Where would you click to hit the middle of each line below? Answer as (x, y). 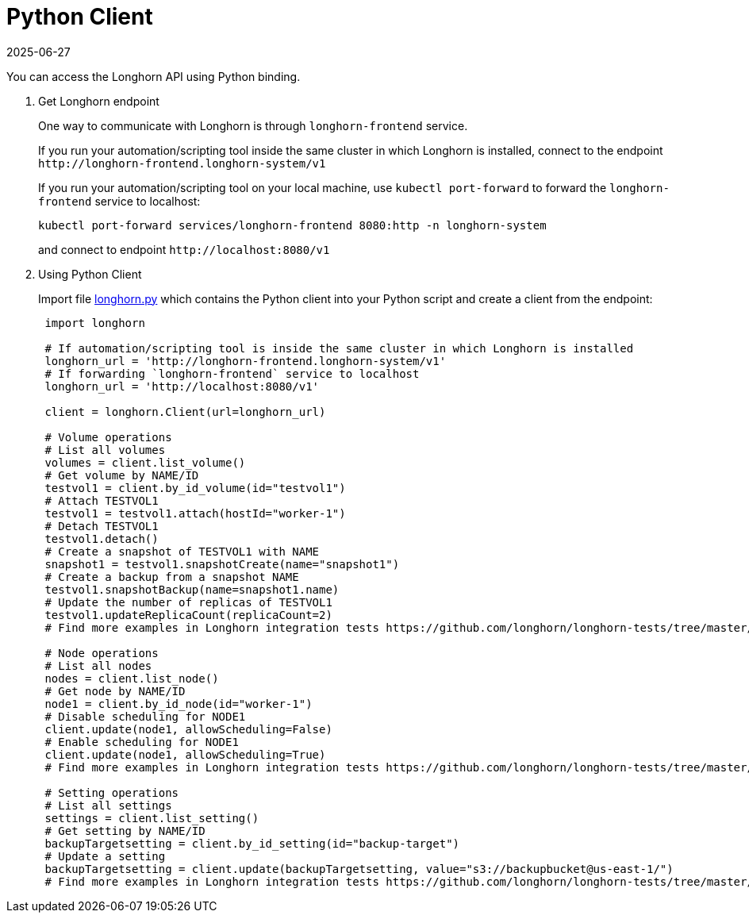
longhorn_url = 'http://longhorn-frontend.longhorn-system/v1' (246, 361)
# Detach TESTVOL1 (102, 526)
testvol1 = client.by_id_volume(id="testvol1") (195, 488)
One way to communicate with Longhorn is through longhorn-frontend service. (253, 125)
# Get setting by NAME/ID (125, 831)
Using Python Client (90, 274)
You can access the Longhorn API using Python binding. (154, 76)
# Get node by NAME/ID (115, 691)
